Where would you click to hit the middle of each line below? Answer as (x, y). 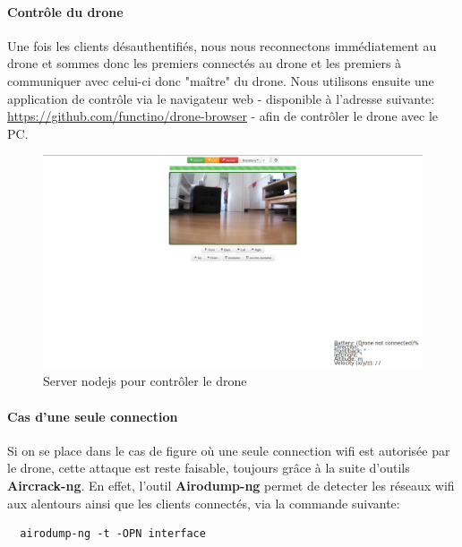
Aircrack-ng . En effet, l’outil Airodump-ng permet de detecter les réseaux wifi (231, 486)
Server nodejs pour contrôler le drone (145, 381)
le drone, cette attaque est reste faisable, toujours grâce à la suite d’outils (209, 468)
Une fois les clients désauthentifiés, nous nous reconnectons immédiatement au (222, 45)
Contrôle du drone (65, 11)
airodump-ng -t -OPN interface (113, 534)
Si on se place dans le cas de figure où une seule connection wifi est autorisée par (229, 450)
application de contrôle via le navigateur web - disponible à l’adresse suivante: (221, 98)
